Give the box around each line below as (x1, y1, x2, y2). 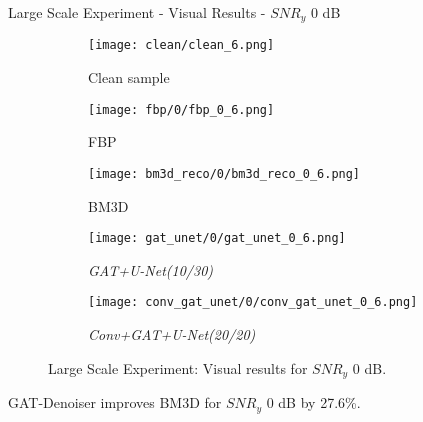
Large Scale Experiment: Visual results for (48, 357, 308, 378)
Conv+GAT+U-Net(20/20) (88, 324, 256, 345)
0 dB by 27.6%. (266, 392, 361, 413)
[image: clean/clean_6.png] (88, 38, 275, 53)
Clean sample (88, 67, 170, 88)
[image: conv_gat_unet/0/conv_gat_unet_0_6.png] (88, 295, 418, 310)
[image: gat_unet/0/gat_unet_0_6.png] (88, 231, 346, 246)
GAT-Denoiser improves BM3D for (8, 392, 222, 413)
